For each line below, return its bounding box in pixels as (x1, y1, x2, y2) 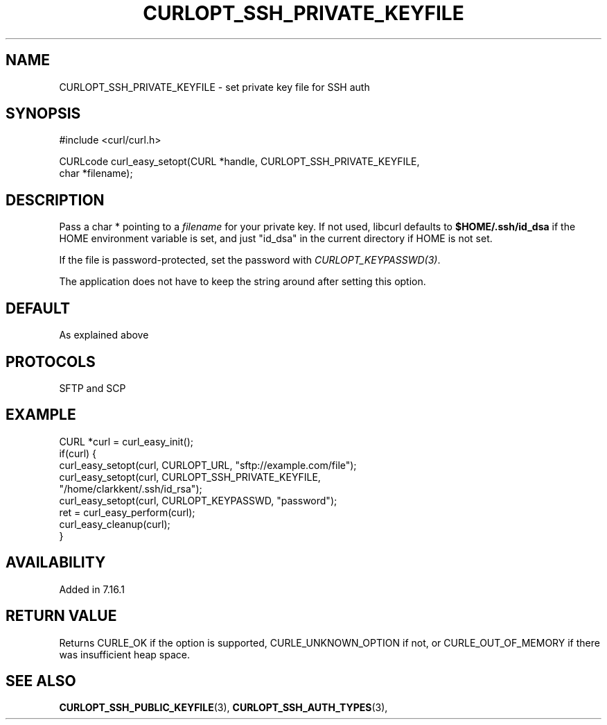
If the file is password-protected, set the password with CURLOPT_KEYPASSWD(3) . (59, 254, 441, 266)
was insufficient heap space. (59, 648, 191, 660)
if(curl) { (59, 447, 97, 459)
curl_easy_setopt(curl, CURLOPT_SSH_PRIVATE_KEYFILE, (59, 470, 321, 483)
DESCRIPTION (6, 191, 105, 209)
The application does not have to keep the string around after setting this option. (59, 275, 426, 288)
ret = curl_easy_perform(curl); (59, 506, 195, 518)
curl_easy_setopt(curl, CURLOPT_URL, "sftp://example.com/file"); (59, 459, 357, 471)
